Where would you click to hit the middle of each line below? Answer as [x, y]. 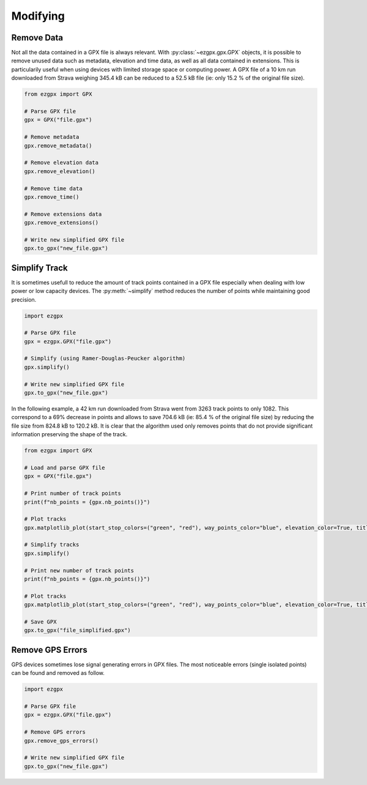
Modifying [38, 16]
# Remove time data [53, 188]
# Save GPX [40, 622]
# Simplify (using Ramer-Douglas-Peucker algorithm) [105, 359]
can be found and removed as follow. [58, 673]
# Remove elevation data [61, 163]
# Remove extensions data [63, 214]
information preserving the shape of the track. [69, 434]
